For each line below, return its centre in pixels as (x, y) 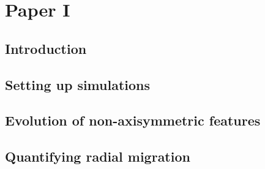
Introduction (46, 48)
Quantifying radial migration (98, 156)
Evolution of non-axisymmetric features (133, 120)
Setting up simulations (78, 84)
